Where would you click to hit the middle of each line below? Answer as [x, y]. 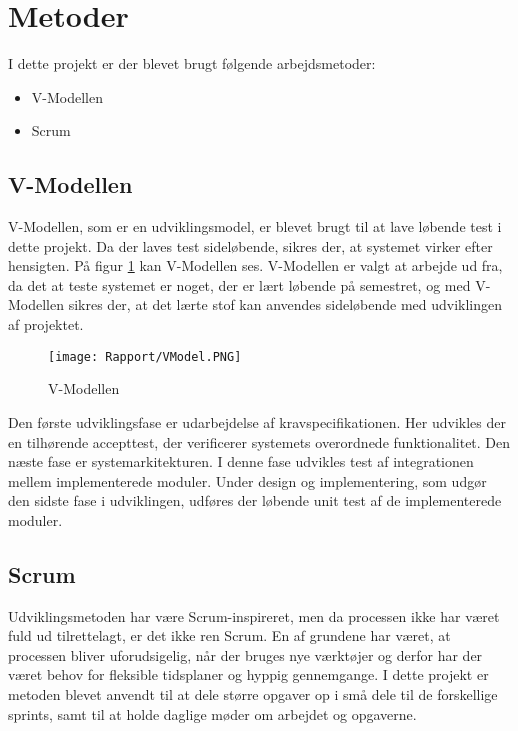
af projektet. [46, 324]
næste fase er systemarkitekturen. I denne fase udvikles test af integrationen [241, 461]
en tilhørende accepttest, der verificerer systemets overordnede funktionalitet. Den [259, 441]
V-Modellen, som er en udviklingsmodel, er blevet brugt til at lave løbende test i [255, 226]
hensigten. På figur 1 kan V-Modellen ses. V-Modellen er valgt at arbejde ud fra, [255, 265]
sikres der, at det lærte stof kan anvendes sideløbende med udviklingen [285, 304]
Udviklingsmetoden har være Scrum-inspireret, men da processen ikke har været [254, 615]
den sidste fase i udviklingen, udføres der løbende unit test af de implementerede [255, 500]
